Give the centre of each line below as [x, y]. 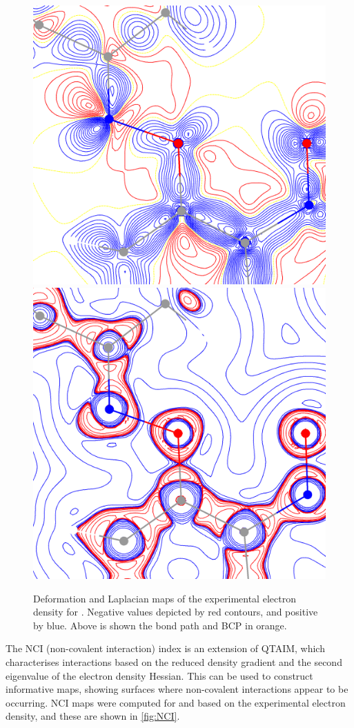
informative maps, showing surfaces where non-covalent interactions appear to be [177, 689]
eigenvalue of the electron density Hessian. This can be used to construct [159, 675]
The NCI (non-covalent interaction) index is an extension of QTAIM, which [165, 648]
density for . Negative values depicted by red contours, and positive [176, 612]
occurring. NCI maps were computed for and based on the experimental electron [176, 702]
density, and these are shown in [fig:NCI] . [93, 716]
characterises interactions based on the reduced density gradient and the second [174, 662]
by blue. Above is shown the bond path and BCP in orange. [160, 625]
